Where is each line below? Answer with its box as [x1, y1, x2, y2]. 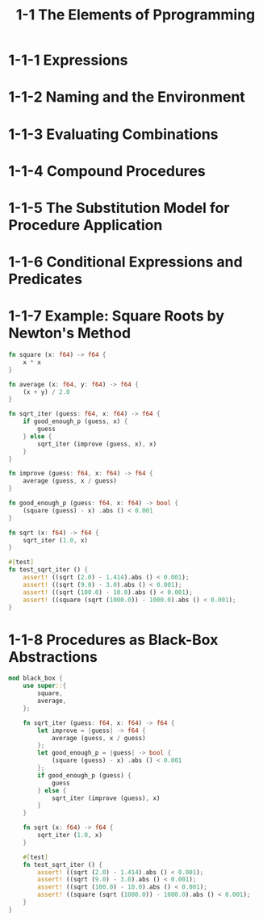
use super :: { [23, 682, 67, 690]
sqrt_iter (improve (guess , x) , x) [37, 440, 157, 448]
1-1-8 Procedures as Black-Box [8, 630, 219, 649]
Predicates [8, 270, 83, 288]
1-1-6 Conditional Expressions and [8, 253, 244, 271]
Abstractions [8, 647, 98, 666]
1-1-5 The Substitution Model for [8, 199, 230, 217]
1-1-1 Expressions [8, 51, 128, 69]
